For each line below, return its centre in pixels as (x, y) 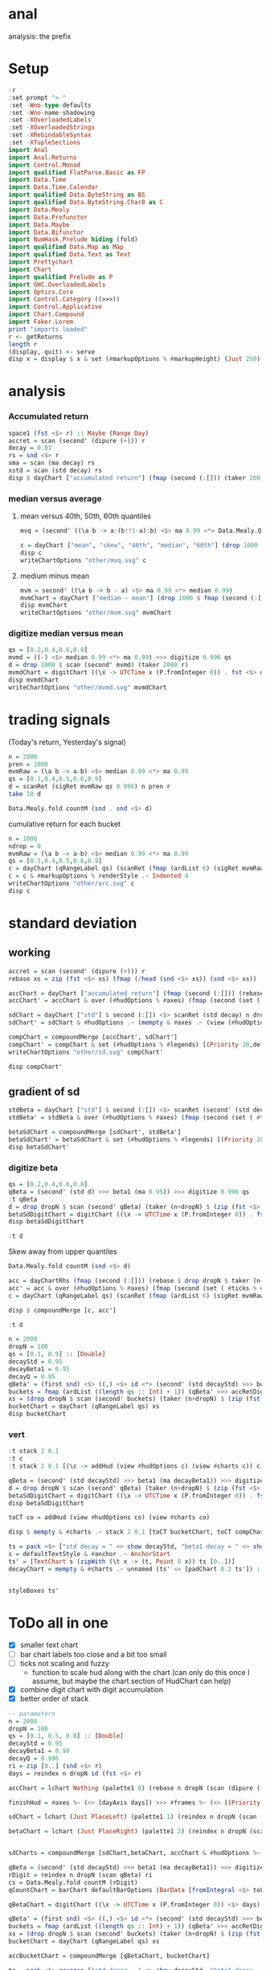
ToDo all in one (58, 1622)
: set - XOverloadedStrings (51, 128)
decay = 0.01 (30, 448)
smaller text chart (49, 1645)
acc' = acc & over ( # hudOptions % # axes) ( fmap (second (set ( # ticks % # (136, 1288)
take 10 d (25, 794)
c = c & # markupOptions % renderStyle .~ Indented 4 (98, 876)
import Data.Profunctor (48, 217)
